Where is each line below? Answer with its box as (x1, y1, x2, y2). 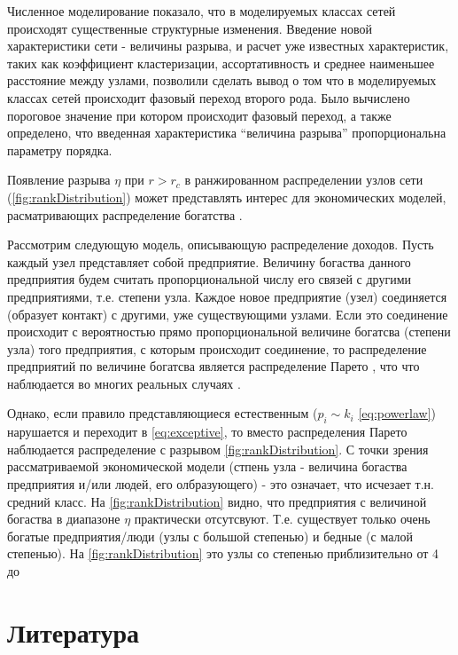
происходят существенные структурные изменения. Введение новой (7, 19, 372, 37)
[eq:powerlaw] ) (358, 404, 436, 422)
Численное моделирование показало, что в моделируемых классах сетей (7, 2, 396, 20)
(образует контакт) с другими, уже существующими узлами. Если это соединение (7, 304, 448, 323)
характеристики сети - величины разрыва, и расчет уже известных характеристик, (7, 36, 449, 55)
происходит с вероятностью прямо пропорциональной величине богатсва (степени (7, 322, 451, 341)
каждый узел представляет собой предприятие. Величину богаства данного (7, 252, 411, 271)
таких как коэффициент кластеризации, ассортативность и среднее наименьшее (7, 53, 435, 72)
